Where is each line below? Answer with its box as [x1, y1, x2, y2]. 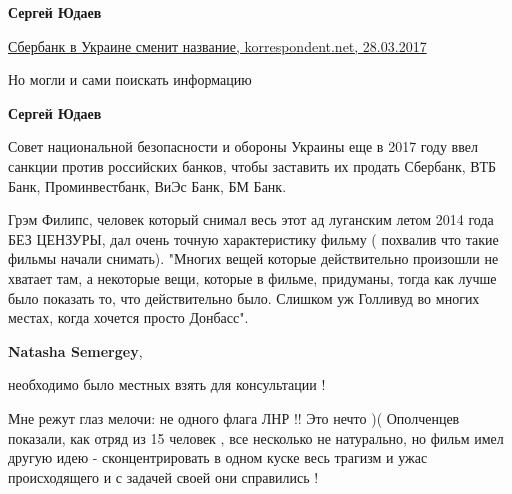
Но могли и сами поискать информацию [8, 69, 252, 90]
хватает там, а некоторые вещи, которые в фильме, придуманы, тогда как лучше [8, 267, 497, 288]
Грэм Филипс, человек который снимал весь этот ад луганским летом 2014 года [8, 209, 494, 230]
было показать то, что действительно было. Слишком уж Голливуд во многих [8, 287, 480, 308]
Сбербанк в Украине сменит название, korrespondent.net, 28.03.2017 [8, 35, 427, 56]
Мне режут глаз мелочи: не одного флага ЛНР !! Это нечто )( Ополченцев [8, 407, 460, 428]
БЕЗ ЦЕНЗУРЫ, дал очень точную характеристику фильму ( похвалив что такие [8, 228, 499, 249]
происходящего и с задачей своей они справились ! [8, 466, 319, 487]
